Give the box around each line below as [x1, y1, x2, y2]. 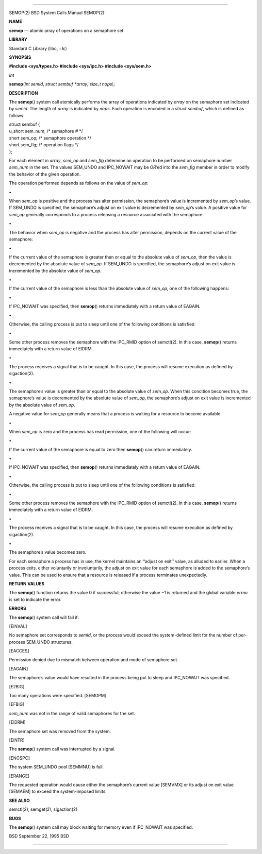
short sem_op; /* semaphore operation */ [9, 135, 92, 141]
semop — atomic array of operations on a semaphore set [9, 27, 124, 34]
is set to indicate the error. [9, 597, 62, 602]
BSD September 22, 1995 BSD [9, 833, 69, 839]
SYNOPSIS [9, 54, 32, 60]
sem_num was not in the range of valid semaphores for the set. [9, 710, 135, 716]
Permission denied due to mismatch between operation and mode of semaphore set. [9, 657, 179, 663]
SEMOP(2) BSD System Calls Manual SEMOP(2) [9, 10, 105, 16]
